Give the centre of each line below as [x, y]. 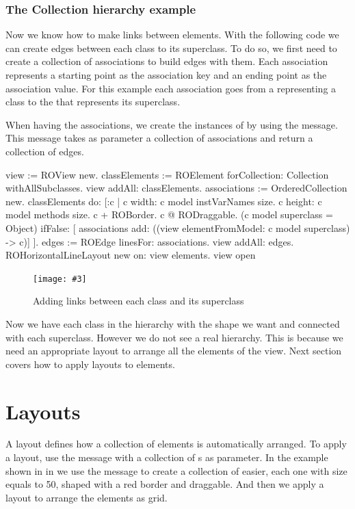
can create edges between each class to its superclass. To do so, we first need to [171, 48]
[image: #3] [60, 279]
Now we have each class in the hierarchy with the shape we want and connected [173, 323]
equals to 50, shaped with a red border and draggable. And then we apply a [165, 484]
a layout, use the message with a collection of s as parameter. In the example [167, 457]
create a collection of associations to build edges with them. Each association [167, 61]
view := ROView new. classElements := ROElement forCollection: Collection [167, 174]
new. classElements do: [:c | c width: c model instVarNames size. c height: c [164, 201]
